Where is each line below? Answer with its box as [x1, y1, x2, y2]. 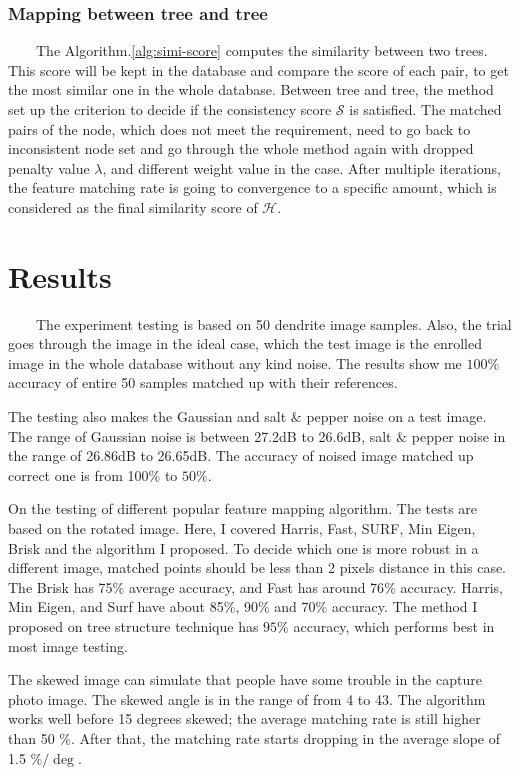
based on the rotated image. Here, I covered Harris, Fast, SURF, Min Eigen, [8, 518, 476, 539]
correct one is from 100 [8, 464, 149, 485]
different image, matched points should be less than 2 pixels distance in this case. [8, 557, 507, 578]
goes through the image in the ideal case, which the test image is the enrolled [8, 333, 482, 354]
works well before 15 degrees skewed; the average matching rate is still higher [8, 708, 481, 729]
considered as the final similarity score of [8, 196, 258, 217]
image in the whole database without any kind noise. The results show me [8, 352, 462, 373]
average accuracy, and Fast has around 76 [128, 576, 385, 597]
